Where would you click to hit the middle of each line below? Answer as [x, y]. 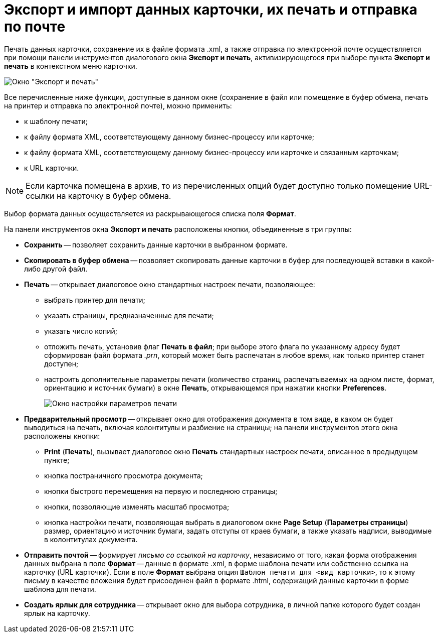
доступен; [61, 363]
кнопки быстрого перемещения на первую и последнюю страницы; [161, 491]
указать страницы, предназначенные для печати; [129, 315]
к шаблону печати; [56, 121]
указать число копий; [81, 331]
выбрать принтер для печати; [95, 300]
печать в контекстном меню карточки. [71, 66]
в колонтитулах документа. [91, 539]
